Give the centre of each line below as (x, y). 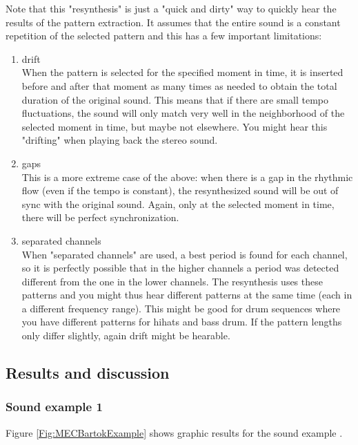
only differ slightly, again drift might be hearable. (126, 335)
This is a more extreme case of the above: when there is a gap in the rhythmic (187, 177)
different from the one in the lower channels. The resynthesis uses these (172, 281)
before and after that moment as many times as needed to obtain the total (179, 85)
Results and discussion (88, 373)
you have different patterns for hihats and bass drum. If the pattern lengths (182, 322)
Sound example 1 (54, 407)
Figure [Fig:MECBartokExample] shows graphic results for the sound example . (174, 432)
